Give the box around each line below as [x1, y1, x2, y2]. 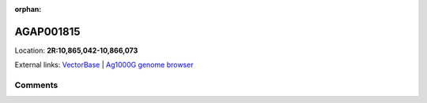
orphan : [14, 5, 42, 13]
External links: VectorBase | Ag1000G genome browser [14, 60, 194, 70]
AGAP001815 [14, 24, 81, 39]
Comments [14, 79, 59, 90]
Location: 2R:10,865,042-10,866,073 [14, 46, 138, 55]
